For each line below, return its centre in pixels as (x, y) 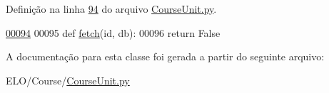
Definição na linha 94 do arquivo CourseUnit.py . (111, 9)
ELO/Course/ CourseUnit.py (68, 80)
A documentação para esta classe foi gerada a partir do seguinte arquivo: (165, 56)
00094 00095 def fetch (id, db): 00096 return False (113, 32)
